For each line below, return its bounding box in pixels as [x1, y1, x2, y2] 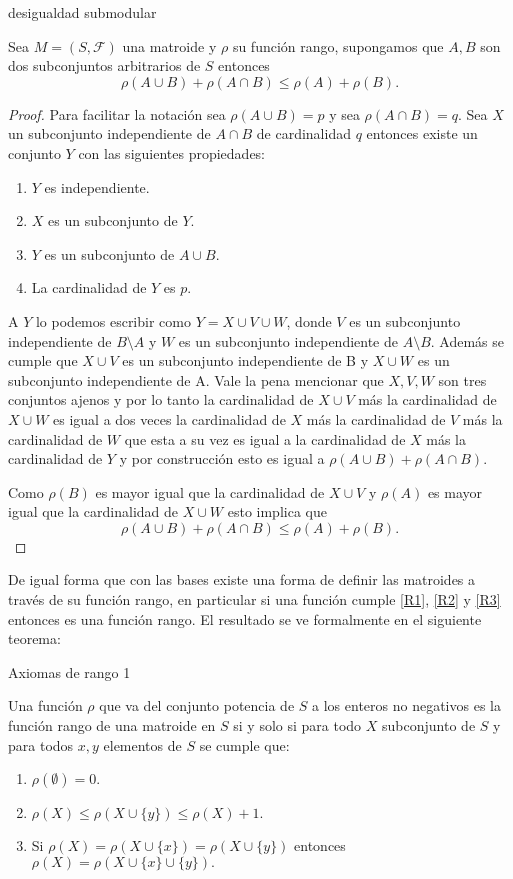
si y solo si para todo [233, 715, 362, 736]
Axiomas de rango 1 [8, 661, 131, 682]
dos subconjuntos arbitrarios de [8, 55, 201, 76]
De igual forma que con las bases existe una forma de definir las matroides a [8, 569, 476, 590]
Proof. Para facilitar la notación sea [8, 103, 226, 124]
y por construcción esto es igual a [119, 448, 325, 469]
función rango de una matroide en [8, 715, 216, 736]
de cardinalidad [256, 123, 351, 144]
